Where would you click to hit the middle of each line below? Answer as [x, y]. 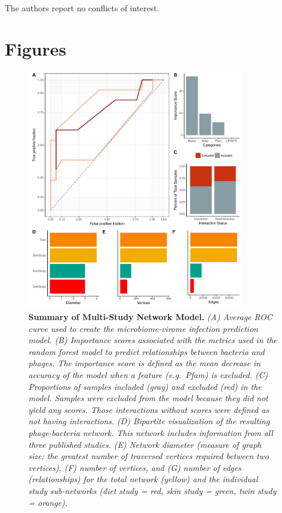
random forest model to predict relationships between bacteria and [147, 351]
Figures [35, 48]
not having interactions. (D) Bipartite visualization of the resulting [149, 421]
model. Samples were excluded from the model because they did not [148, 398]
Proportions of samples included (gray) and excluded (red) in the [145, 386]
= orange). [48, 502]
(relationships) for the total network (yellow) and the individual [143, 479]
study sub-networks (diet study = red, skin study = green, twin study [153, 490]
